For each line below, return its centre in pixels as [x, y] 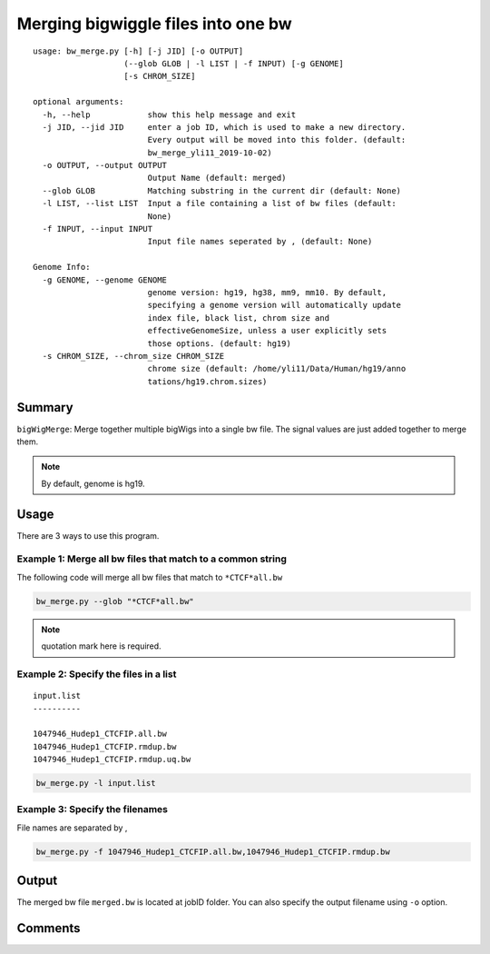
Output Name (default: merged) [217, 178]
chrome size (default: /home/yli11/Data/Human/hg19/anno [277, 369]
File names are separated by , [72, 828]
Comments [49, 928]
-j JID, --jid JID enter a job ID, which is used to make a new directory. [224, 127]
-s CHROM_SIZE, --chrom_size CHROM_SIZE [133, 356]
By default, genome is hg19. [93, 483]
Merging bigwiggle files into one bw [154, 24]
